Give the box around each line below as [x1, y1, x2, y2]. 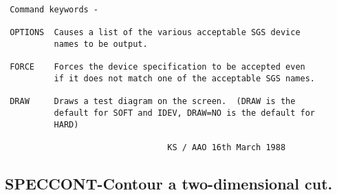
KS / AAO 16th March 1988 [167, 142, 286, 152]
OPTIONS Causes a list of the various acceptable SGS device [10, 28, 301, 38]
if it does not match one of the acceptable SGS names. [54, 73, 316, 83]
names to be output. [54, 39, 148, 49]
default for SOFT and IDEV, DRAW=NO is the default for [54, 107, 316, 118]
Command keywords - [10, 5, 99, 14]
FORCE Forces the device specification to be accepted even [10, 62, 305, 72]
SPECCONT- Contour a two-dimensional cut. [5, 172, 333, 194]
